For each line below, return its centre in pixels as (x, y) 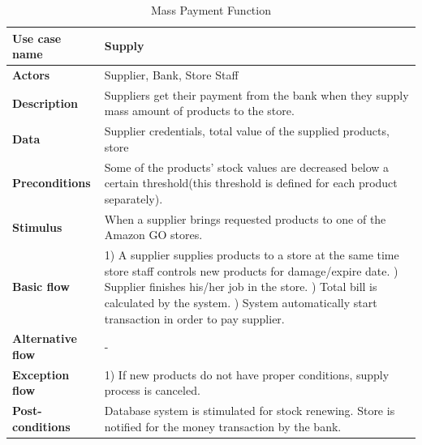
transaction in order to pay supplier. (194, 318)
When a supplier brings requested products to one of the (245, 218)
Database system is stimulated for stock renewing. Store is (250, 411)
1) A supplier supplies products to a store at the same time (252, 255)
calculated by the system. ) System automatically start (241, 302)
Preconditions (52, 183)
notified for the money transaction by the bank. (223, 426)
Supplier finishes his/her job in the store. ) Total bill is (241, 287)
